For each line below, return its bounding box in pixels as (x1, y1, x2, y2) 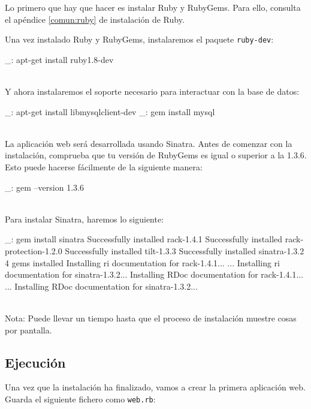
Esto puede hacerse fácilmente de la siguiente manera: (5, 161, 203, 173)
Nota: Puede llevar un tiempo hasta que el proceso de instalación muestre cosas (5, 311, 297, 324)
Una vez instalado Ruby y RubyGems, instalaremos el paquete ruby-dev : (5, 33, 274, 46)
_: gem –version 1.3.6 (5, 181, 84, 193)
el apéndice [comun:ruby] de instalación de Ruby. (5, 13, 185, 25)
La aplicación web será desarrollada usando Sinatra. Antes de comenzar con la (5, 137, 292, 149)
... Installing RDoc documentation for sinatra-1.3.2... (5, 279, 198, 292)
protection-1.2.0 (5, 244, 62, 257)
